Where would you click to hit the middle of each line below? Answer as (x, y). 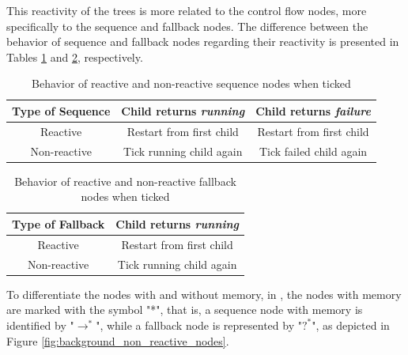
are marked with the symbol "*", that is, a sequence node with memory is (185, 310)
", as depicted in (351, 325)
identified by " (40, 325)
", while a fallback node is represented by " (199, 325)
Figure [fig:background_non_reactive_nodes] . (118, 340)
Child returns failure (313, 110)
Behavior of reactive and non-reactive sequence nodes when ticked (191, 83)
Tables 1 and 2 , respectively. (75, 57)
